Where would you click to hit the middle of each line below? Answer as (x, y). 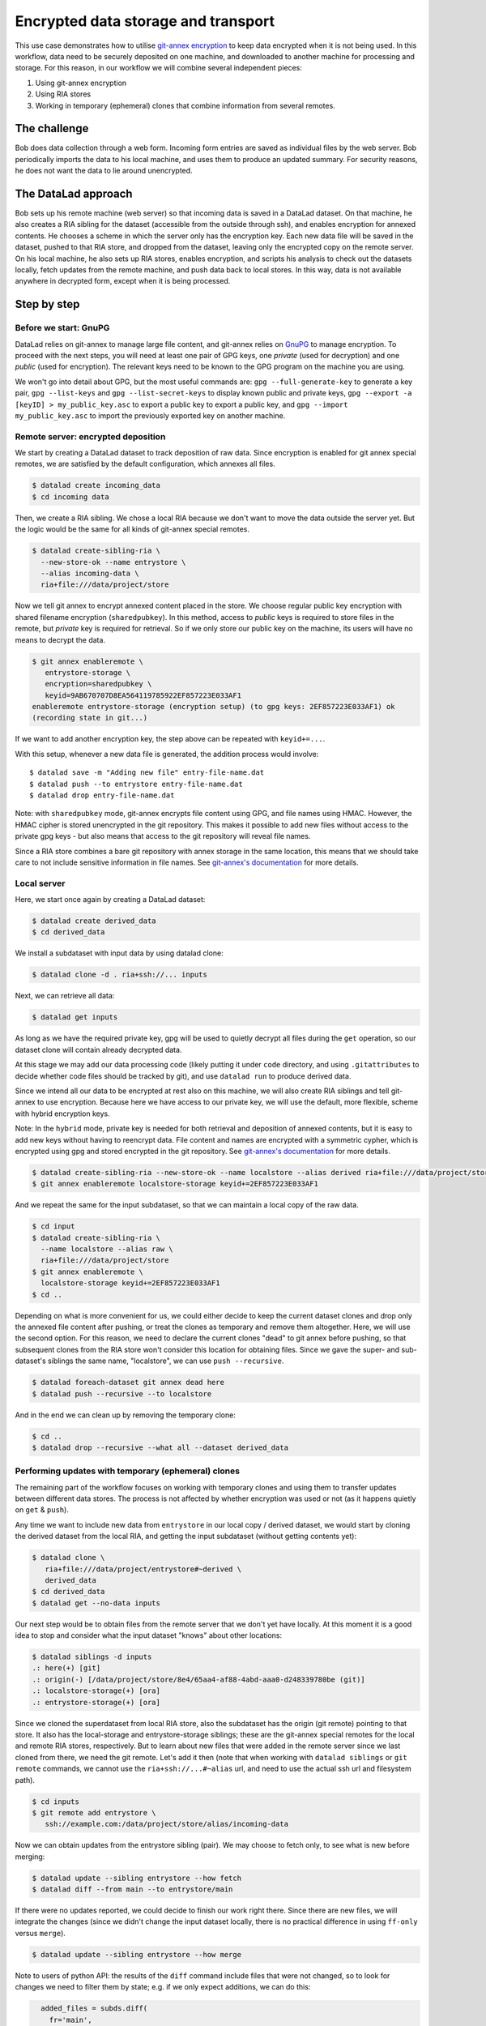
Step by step (47, 304)
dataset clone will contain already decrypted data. (98, 1049)
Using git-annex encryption (81, 83)
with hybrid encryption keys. (63, 1113)
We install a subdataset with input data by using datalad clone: (119, 953)
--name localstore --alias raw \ (107, 1249)
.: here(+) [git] (66, 1668)
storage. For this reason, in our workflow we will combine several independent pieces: (159, 68)
